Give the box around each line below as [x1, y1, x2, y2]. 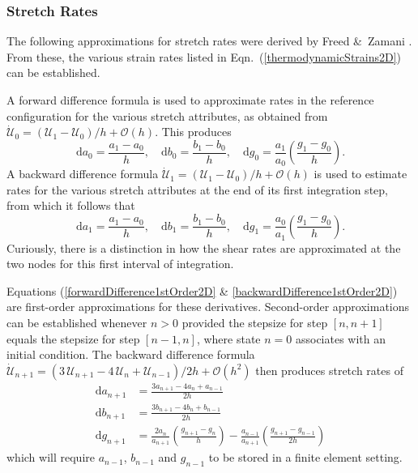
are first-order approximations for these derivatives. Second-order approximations [6, 298, 410, 315]
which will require [6, 449, 95, 466]
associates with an [295, 330, 386, 347]
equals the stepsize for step [6, 330, 140, 347]
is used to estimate [313, 165, 407, 182]
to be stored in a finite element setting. [208, 449, 403, 466]
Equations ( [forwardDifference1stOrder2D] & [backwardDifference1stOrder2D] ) [6, 282, 398, 299]
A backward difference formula [6, 165, 159, 182]
